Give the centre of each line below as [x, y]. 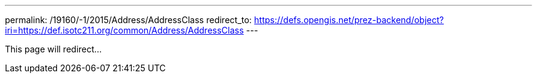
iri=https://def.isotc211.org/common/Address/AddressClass [124, 30]
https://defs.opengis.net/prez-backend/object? [349, 20]
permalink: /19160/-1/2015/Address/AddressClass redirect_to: [128, 20]
